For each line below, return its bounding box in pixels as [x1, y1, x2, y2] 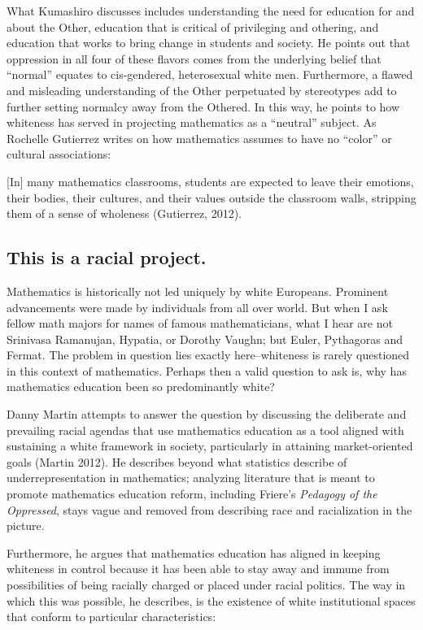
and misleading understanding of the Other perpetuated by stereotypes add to [7, 81, 397, 98]
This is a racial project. [7, 245, 207, 270]
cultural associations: [7, 146, 111, 163]
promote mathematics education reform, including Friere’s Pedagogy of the [7, 485, 377, 502]
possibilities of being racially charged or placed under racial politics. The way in [7, 576, 406, 593]
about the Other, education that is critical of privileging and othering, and [7, 18, 379, 35]
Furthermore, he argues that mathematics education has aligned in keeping [7, 544, 381, 561]
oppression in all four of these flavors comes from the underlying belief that [7, 50, 382, 67]
